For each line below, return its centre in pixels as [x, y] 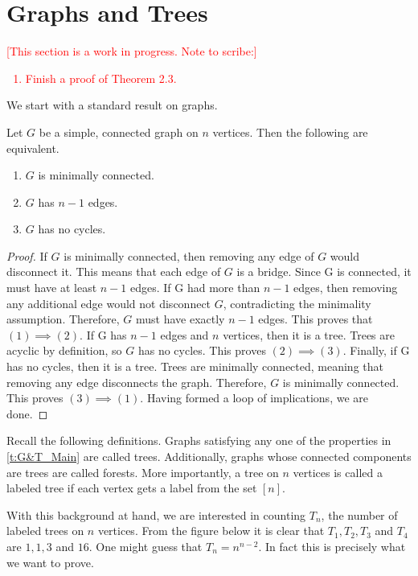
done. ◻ [27, 413]
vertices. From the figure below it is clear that [211, 531]
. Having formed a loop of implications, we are [254, 398]
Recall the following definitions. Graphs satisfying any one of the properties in [199, 440]
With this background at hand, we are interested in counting [156, 514]
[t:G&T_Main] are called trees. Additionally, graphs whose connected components [209, 456]
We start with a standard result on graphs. [112, 105]
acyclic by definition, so [64, 350]
